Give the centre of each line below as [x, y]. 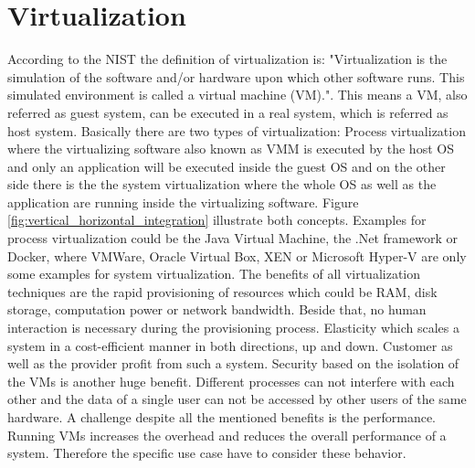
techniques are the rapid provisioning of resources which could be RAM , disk [222, 291]
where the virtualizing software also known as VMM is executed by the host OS [231, 149]
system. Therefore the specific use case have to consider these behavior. [207, 453]
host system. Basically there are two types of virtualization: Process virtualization [237, 130]
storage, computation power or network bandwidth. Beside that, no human [217, 309]
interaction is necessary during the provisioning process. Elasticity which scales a [233, 328]
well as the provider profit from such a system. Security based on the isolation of [233, 363]
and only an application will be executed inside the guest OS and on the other [227, 166]
